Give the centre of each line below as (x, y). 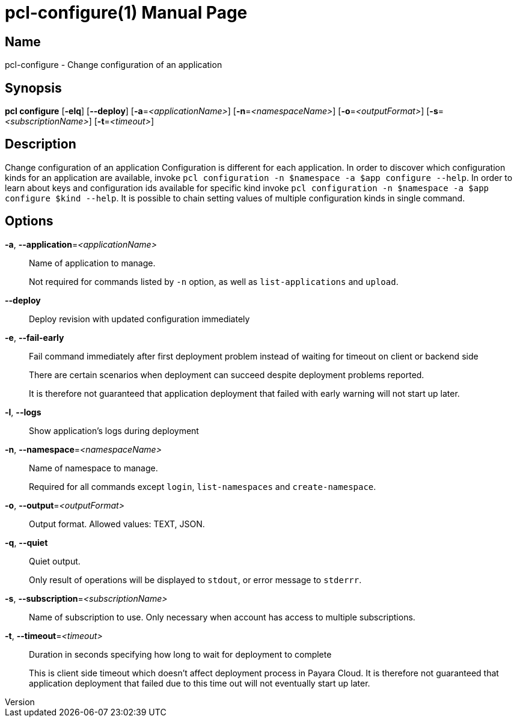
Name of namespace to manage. (93, 468)
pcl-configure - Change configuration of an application (114, 65)
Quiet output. (55, 561)
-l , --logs (23, 412)
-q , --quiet (26, 542)
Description (41, 144)
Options (29, 221)
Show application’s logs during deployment (114, 430)
